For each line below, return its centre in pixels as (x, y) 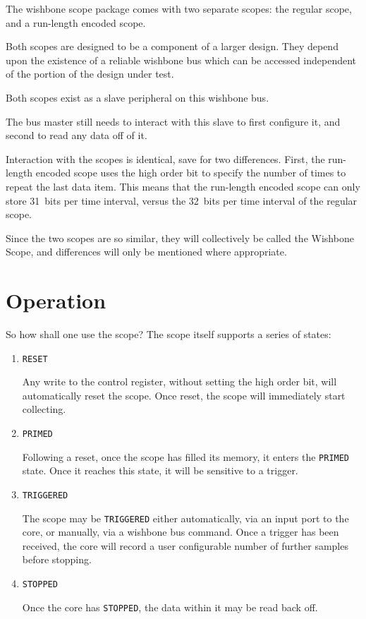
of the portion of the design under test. (90, 74)
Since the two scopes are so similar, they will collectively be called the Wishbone (180, 238)
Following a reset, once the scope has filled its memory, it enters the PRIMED (186, 456)
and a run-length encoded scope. (76, 22)
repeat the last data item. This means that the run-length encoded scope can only (183, 186)
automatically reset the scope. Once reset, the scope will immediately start (184, 395)
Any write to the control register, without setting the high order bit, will (179, 381)
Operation (56, 300)
